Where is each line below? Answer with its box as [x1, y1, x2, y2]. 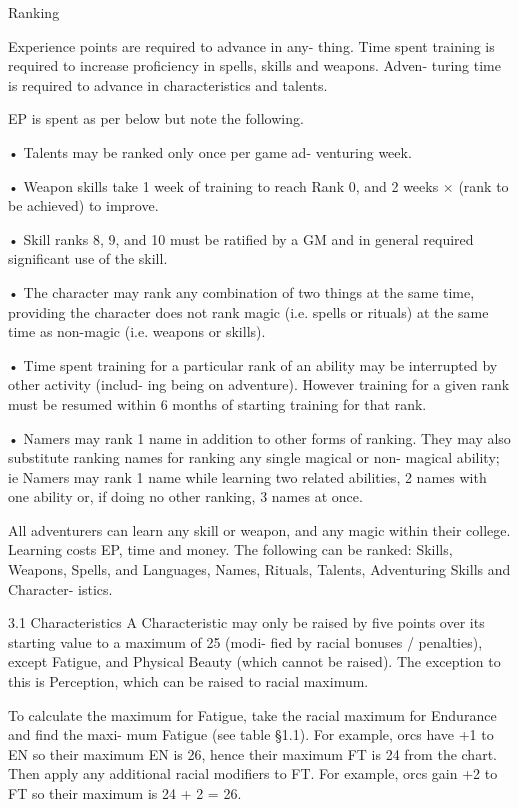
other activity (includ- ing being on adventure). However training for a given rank [8, 374, 510, 395]
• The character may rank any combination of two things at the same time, [8, 281, 475, 302]
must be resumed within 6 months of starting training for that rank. [8, 393, 427, 414]
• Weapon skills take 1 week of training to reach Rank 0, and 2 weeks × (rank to [8, 175, 509, 196]
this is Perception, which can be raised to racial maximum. [8, 671, 369, 692]
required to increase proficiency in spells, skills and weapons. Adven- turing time [8, 55, 501, 76]
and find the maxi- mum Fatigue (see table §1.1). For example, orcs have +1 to [8, 724, 494, 745]
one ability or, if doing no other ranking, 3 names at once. [8, 486, 363, 507]
